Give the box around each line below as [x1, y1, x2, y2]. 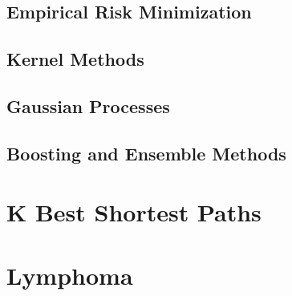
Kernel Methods [6, 47, 144, 71]
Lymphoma [6, 258, 133, 291]
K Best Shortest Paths [6, 196, 262, 229]
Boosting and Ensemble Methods [6, 140, 286, 165]
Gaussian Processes [6, 93, 170, 118]
